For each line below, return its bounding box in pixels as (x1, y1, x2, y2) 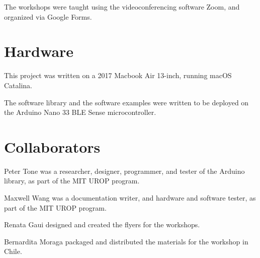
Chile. (4, 246, 22, 256)
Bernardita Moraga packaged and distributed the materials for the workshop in (4, 236, 248, 246)
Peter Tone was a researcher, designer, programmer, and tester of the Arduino (4, 165, 245, 176)
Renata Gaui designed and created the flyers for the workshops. (4, 219, 200, 230)
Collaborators (4, 136, 101, 157)
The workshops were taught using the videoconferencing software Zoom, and (4, 2, 240, 12)
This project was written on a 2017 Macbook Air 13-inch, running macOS (4, 70, 232, 81)
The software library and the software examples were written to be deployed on (4, 97, 249, 107)
